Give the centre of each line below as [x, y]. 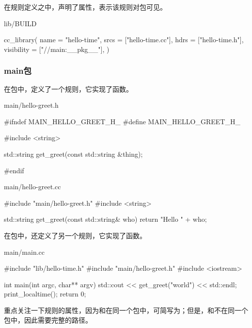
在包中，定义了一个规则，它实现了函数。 [68, 89]
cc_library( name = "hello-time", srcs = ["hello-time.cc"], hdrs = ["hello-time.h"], [124, 40]
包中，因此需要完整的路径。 [48, 320]
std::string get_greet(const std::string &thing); [73, 154]
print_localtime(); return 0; [45, 294]
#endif [14, 170]
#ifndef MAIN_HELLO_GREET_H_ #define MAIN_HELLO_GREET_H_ [122, 121]
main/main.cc [24, 252]
